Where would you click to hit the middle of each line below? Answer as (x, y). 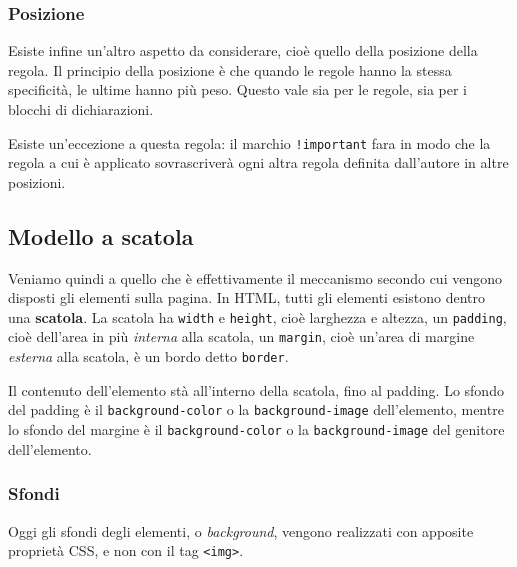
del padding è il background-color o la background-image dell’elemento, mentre (256, 409)
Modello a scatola (101, 235)
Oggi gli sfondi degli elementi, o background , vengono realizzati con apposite (241, 530)
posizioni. (37, 181)
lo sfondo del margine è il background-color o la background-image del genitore (256, 429)
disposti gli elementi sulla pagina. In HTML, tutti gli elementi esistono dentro (247, 297)
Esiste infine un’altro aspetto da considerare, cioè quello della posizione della (243, 50)
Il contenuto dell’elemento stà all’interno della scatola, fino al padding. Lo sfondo (256, 389)
